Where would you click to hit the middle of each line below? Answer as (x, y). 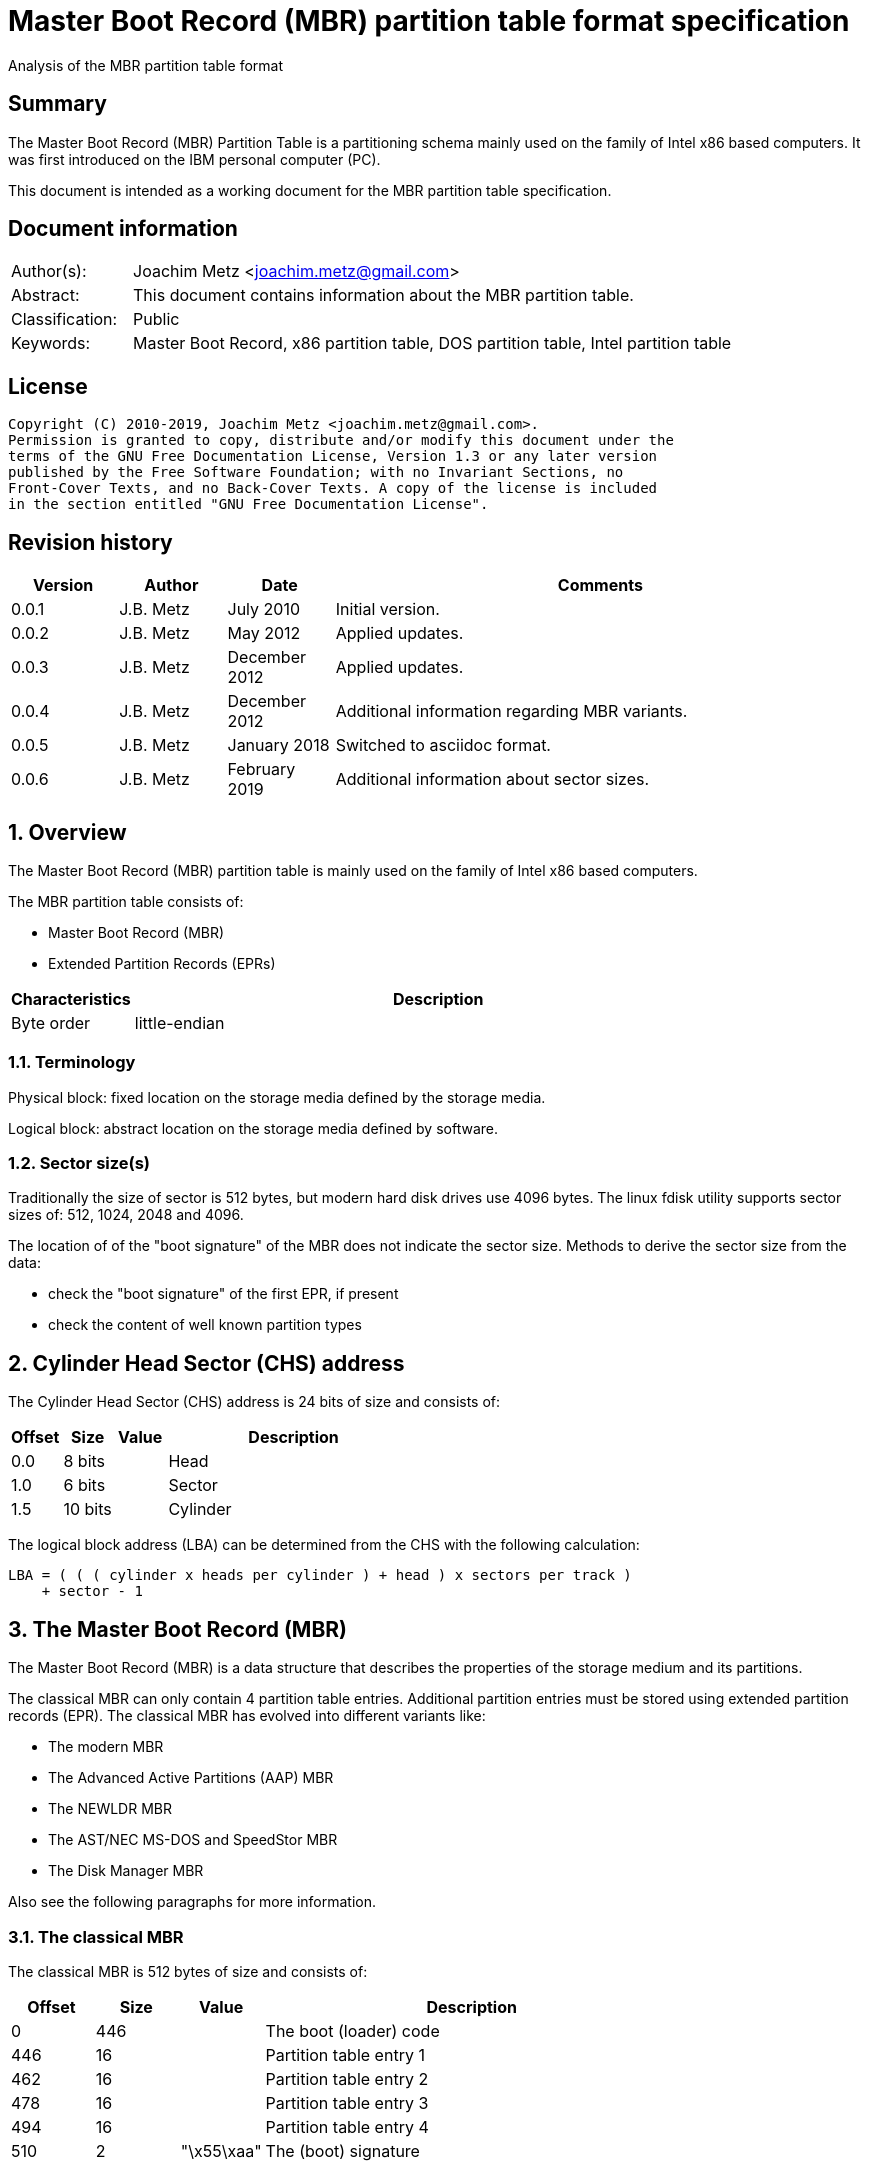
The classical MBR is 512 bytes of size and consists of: (188, 1971)
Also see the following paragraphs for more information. (192, 1902)
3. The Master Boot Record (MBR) (177, 1629)
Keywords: (51, 343)
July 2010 (263, 609)
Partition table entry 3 (347, 2102)
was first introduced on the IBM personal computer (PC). (194, 159)
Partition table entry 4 (347, 2126)
